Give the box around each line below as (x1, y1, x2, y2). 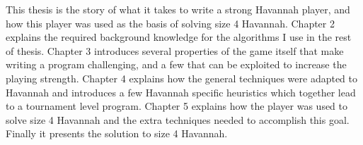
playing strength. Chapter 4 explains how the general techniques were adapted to (6, 70, 357, 85)
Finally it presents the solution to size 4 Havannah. (6, 126, 228, 141)
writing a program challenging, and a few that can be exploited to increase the (6, 57, 347, 72)
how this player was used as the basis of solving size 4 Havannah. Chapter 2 (6, 15, 335, 30)
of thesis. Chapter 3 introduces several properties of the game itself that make (6, 43, 344, 58)
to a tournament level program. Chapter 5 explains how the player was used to (6, 99, 348, 113)
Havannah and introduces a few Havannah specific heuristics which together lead (6, 84, 356, 99)
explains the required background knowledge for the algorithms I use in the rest (6, 30, 352, 44)
